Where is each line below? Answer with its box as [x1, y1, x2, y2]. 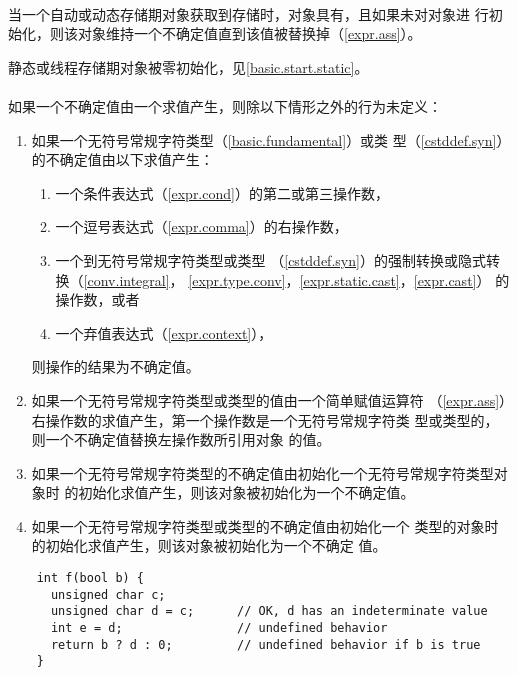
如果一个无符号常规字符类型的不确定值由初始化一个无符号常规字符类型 [31, 462, 494, 483]
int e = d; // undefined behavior [50, 621, 388, 636]
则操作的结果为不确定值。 [31, 356, 200, 377]
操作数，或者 [55, 289, 140, 310]
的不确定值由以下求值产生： [31, 149, 214, 170]
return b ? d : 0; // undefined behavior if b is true [50, 637, 481, 652]
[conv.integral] [83, 269, 170, 290]
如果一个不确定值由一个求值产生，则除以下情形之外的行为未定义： [8, 95, 442, 116]
